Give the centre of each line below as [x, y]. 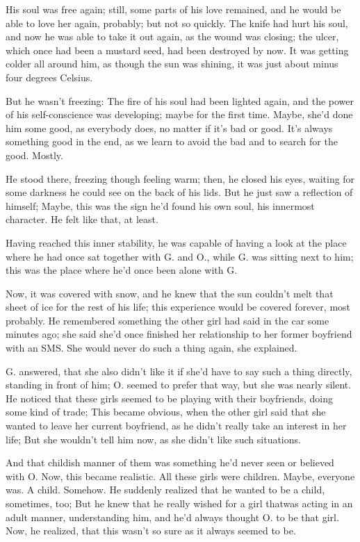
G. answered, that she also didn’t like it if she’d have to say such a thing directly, [179, 371]
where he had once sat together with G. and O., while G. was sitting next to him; [180, 256]
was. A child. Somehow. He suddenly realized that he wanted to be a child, [165, 490]
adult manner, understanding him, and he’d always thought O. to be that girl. [172, 517]
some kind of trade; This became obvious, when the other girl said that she [166, 412]
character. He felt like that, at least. [82, 219]
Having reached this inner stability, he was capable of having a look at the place [176, 242]
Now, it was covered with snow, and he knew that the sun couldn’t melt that [170, 293]
